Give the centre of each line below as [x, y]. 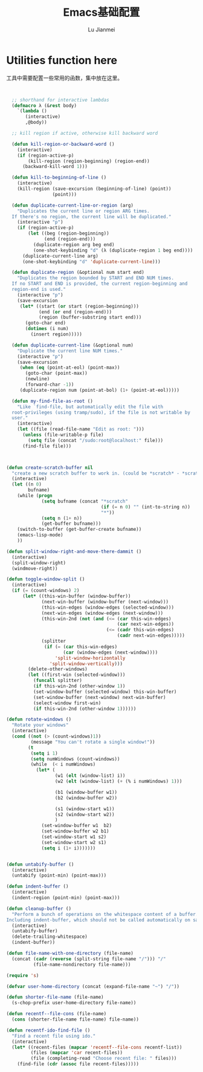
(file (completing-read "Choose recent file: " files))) [104, 1059]
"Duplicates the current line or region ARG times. [83, 211]
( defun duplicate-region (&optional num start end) [78, 273]
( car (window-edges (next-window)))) [111, 652]
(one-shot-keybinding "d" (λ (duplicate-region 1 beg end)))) [113, 250]
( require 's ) [23, 975]
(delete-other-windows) [58, 669]
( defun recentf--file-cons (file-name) [56, 1014]
